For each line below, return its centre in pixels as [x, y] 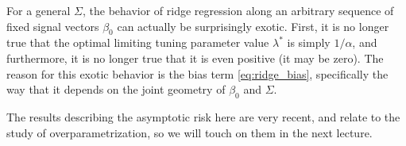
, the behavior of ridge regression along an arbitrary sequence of [238, 10]
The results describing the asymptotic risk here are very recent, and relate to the [203, 116]
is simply [309, 42]
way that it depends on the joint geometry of [116, 89]
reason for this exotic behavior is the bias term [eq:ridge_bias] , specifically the [197, 73]
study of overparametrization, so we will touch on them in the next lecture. [189, 132]
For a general [39, 10]
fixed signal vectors [53, 26]
